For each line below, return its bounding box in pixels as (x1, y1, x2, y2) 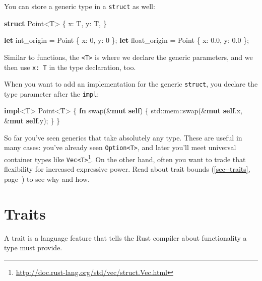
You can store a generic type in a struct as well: (4, 1, 155, 11)
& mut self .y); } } (4, 115, 60, 126)
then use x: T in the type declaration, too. (4, 61, 136, 72)
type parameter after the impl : (4, 88, 99, 99)
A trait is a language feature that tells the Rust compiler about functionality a (4, 232, 247, 243)
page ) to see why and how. (4, 173, 90, 184)
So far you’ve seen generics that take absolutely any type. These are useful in (4, 132, 242, 143)
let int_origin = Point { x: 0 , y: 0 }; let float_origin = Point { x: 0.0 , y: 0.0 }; (4, 35, 249, 45)
